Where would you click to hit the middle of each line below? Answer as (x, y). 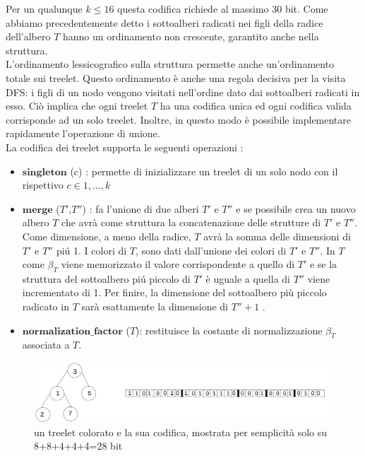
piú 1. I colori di (91, 250)
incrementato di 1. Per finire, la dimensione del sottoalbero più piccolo (174, 292)
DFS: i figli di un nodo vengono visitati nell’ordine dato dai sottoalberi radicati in (183, 92)
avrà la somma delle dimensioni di (277, 236)
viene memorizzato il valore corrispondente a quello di (178, 264)
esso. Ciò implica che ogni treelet (77, 106)
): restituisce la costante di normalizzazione (229, 330)
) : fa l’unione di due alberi (140, 208)
